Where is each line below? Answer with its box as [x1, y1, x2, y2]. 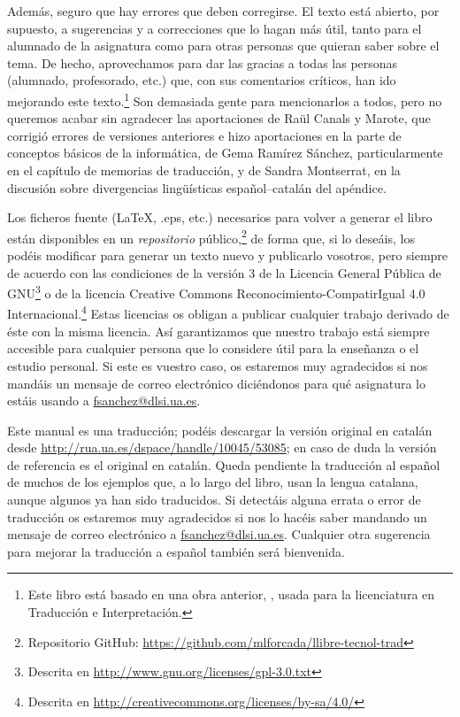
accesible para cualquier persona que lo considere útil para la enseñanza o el [7, 339, 419, 358]
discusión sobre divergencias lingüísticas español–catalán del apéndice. [7, 178, 387, 197]
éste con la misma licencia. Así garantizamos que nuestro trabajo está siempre [7, 321, 430, 340]
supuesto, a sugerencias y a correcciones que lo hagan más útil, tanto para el [7, 19, 422, 37]
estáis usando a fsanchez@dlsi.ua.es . [7, 391, 201, 410]
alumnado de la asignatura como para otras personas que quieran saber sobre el [7, 36, 440, 55]
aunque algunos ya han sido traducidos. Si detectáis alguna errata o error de [7, 490, 421, 509]
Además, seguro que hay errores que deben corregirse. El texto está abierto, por [7, 2, 440, 19]
